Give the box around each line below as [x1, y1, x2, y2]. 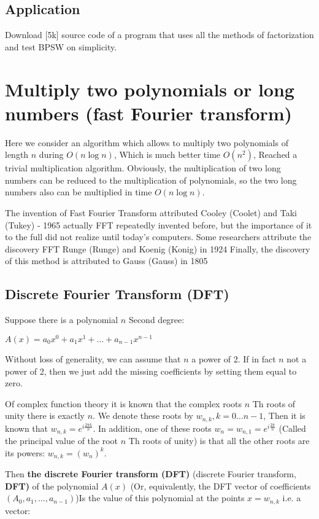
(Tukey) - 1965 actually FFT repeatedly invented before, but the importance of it [5, 218, 312, 231]
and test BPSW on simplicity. [5, 40, 117, 53]
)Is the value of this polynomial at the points [75, 491, 245, 504]
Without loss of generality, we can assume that [5, 352, 181, 365]
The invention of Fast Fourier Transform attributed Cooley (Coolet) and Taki [5, 206, 298, 219]
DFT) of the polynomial [5, 479, 99, 492]
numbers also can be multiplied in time [5, 185, 152, 198]
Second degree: [128, 313, 185, 326]
